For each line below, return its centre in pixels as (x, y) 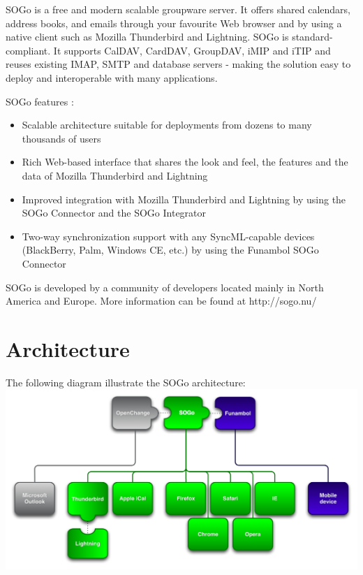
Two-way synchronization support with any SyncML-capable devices (168, 236)
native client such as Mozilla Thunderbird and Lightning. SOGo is (147, 37)
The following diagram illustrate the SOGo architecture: (126, 382)
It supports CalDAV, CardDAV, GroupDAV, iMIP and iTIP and (192, 50)
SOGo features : (40, 101)
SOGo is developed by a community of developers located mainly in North (165, 287)
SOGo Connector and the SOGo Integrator (114, 213)
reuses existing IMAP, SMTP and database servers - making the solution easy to (178, 64)
